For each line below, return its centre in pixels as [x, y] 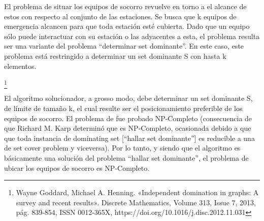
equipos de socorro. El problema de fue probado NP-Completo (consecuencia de [128, 118]
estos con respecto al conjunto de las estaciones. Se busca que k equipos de [120, 16]
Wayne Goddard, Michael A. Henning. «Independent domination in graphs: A [137, 192]
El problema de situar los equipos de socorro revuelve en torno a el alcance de [125, 6]
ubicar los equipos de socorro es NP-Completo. [77, 168]
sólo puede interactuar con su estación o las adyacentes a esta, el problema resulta [132, 36]
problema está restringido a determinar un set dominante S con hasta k [115, 56]
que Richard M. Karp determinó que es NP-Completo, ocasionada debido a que [128, 128]
